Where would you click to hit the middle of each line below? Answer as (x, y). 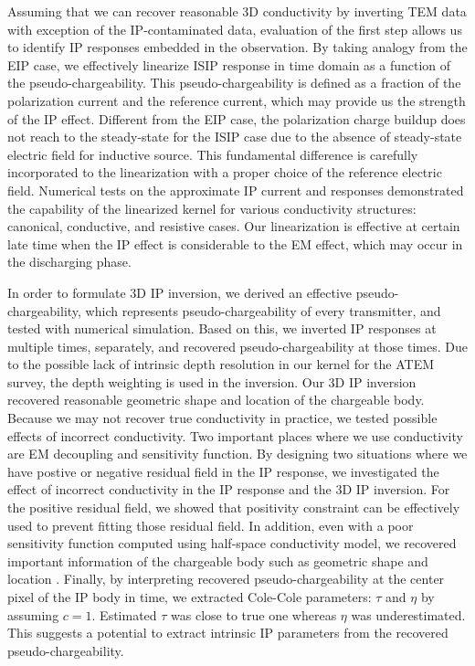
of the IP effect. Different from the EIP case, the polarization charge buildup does (237, 118)
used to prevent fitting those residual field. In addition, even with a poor (211, 525)
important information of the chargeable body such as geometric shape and (218, 560)
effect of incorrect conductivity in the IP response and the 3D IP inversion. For (229, 489)
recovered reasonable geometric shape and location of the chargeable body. (216, 400)
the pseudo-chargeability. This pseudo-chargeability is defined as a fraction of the (234, 83)
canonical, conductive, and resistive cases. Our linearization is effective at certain (234, 226)
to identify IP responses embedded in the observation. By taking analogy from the (237, 47)
